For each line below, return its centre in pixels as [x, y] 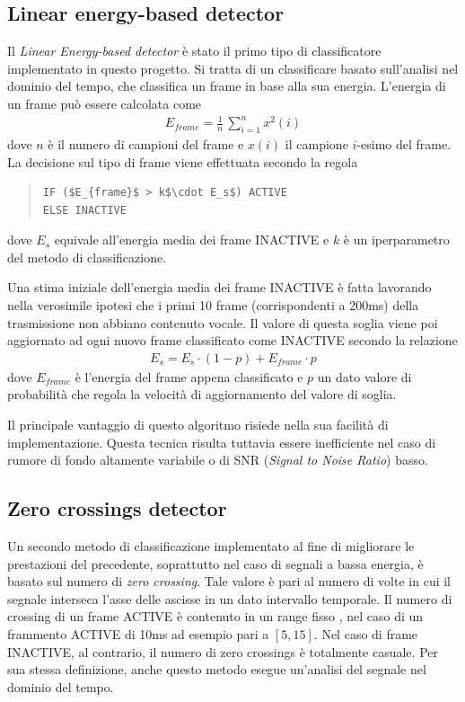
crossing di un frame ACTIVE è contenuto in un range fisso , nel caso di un [215, 616]
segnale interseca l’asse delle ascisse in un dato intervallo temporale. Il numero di [230, 598]
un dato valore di [364, 376]
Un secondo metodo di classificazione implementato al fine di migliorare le [211, 546]
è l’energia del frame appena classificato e [189, 376]
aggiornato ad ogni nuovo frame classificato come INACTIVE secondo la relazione [232, 340]
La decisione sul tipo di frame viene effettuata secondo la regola [183, 161]
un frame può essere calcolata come [105, 103]
